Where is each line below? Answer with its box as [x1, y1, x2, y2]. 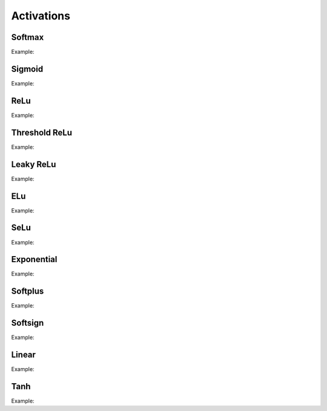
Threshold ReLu [11, 127, 73, 137]
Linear [11, 350, 36, 360]
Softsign [11, 318, 44, 328]
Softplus [11, 286, 44, 297]
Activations [11, 9, 71, 22]
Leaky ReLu [11, 159, 56, 169]
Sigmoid [11, 64, 44, 74]
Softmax [11, 32, 44, 42]
